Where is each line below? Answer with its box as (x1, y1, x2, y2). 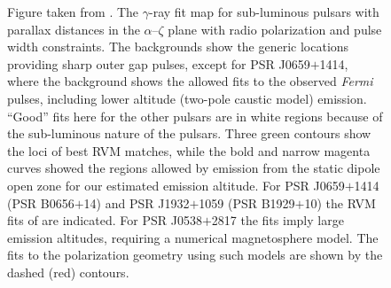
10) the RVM (304, 193, 376, 212)
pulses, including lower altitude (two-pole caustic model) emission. (7, 89, 367, 107)
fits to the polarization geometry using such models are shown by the (7, 245, 383, 264)
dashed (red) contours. (7, 262, 129, 281)
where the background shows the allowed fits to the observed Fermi (7, 72, 373, 90)
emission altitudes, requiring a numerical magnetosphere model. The (7, 228, 379, 246)
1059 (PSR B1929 (199, 193, 295, 212)
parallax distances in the (7, 19, 140, 38)
